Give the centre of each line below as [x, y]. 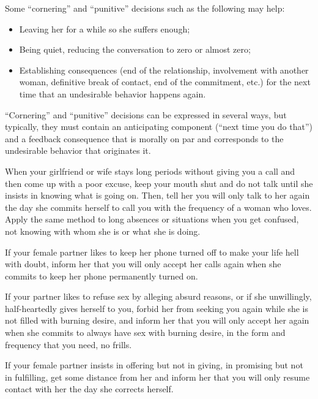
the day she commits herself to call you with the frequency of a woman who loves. [158, 207]
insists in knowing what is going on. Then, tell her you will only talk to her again [157, 195]
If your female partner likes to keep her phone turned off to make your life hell [152, 252]
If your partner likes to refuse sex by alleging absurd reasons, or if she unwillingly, [158, 296]
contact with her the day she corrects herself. [89, 389]
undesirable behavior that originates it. [78, 150]
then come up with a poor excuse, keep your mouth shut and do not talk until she [159, 183]
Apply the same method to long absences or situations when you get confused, [152, 219]
